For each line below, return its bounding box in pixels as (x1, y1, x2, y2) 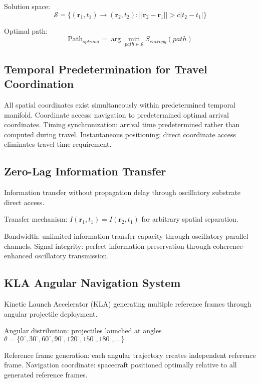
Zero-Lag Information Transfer (4, 163, 166, 179)
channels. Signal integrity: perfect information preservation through (4, 240, 211, 251)
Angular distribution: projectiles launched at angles (4, 325, 162, 336)
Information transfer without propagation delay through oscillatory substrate (4, 187, 240, 198)
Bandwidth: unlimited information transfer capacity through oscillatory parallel (4, 230, 248, 241)
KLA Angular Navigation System (4, 275, 181, 291)
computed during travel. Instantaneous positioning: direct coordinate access (4, 129, 236, 139)
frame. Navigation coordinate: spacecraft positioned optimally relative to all (4, 359, 237, 370)
